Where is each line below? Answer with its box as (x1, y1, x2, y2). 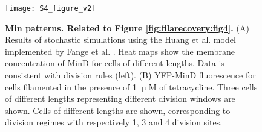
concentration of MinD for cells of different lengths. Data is (5, 57, 224, 69)
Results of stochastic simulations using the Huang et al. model (5, 33, 236, 46)
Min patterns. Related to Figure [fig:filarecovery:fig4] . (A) (5, 21, 249, 34)
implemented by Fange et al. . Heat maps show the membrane (5, 45, 235, 57)
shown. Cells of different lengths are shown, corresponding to (5, 104, 231, 116)
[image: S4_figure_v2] (5, 4, 96, 13)
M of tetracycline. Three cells (148, 80, 258, 93)
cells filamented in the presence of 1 (5, 80, 137, 93)
